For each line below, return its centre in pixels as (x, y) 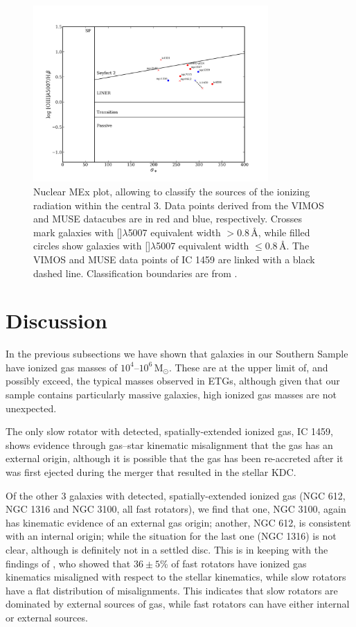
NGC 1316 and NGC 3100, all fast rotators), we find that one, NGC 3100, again (176, 509)
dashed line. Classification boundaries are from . (135, 273)
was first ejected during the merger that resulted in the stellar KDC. (151, 472)
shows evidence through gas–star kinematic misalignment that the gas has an (169, 444)
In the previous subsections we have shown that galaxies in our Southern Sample (177, 354)
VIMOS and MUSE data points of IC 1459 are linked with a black (174, 259)
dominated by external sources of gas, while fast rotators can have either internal (178, 604)
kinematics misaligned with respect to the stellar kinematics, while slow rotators (176, 577)
